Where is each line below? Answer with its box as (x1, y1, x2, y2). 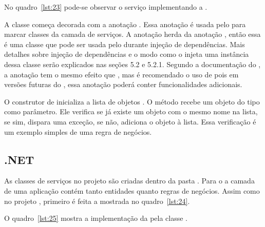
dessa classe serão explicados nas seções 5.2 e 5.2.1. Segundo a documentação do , (4, 58, 261, 69)
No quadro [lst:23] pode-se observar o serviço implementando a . (4, 2, 207, 12)
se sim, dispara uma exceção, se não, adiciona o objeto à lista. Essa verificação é (4, 116, 256, 127)
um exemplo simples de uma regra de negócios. (4, 126, 152, 137)
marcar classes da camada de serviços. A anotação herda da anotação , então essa (4, 29, 261, 39)
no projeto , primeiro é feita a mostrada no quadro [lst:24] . (4, 195, 190, 206)
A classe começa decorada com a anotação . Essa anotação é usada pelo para (4, 18, 246, 29)
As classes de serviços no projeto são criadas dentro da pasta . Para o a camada (4, 175, 255, 186)
